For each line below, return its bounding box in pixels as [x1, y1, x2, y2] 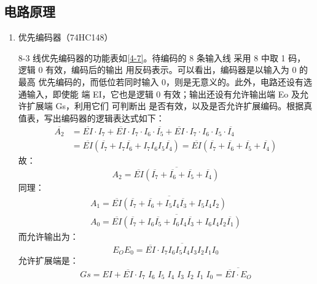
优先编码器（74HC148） [18, 31, 113, 44]
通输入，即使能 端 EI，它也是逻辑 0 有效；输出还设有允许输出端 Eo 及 [18, 87, 300, 100]
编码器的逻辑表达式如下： [61, 111, 165, 124]
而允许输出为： [18, 230, 79, 242]
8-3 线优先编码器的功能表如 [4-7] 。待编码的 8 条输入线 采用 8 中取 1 [18, 51, 286, 64]
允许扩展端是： [18, 254, 79, 267]
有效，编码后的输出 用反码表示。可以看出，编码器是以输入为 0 [45, 63, 297, 76]
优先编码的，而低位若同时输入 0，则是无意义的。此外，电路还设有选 [38, 75, 313, 88]
